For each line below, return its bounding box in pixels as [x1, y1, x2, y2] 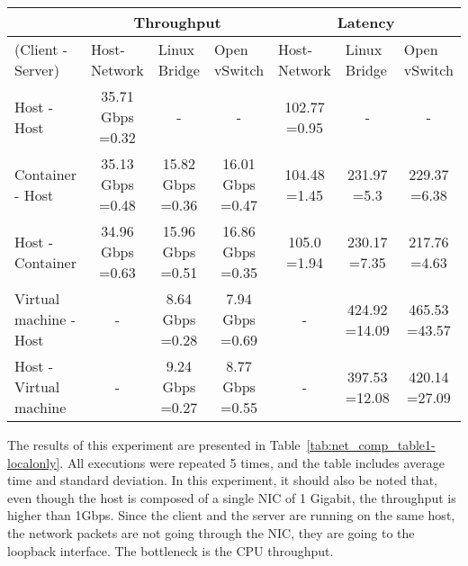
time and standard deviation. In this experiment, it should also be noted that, [7, 471, 437, 490]
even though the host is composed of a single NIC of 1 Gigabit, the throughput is [7, 488, 456, 507]
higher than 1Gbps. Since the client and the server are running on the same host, [7, 506, 455, 525]
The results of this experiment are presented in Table [7, 436, 301, 454]
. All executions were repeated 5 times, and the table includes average [59, 453, 445, 472]
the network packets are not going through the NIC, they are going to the [7, 523, 415, 542]
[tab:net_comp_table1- [306, 436, 436, 454]
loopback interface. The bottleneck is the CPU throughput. [7, 541, 334, 560]
